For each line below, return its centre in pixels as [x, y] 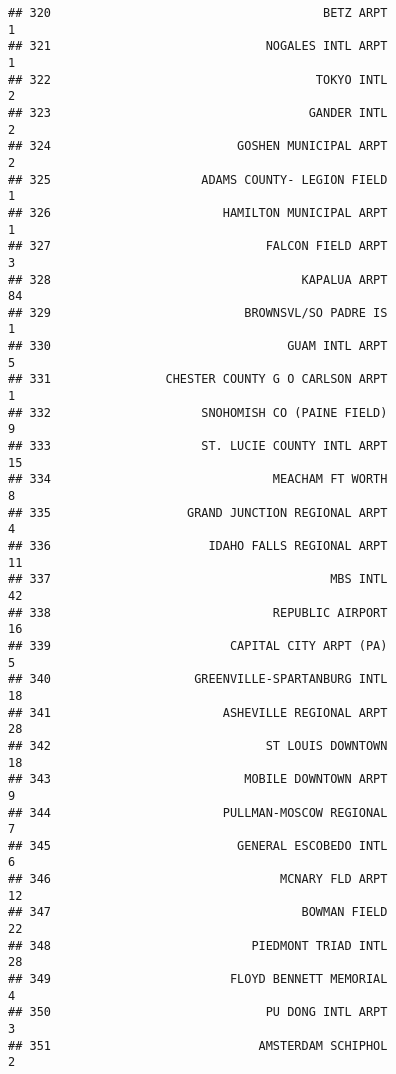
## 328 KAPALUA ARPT [198, 279]
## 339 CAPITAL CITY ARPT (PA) [198, 645]
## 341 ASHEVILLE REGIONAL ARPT [198, 712]
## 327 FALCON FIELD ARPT [198, 246]
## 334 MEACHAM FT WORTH [198, 479]
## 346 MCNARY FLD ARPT [198, 879]
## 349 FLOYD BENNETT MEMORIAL [198, 979]
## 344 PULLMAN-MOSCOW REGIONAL [198, 812]
